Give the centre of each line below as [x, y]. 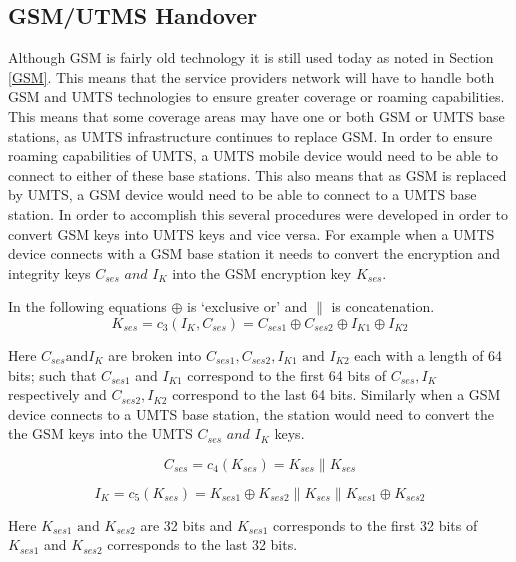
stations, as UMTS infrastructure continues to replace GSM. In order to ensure [250, 135]
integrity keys [49, 272]
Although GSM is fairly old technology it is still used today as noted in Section [251, 57]
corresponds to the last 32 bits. [202, 544]
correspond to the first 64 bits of [287, 374]
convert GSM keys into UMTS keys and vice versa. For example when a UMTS [251, 233]
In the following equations [87, 306]
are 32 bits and [186, 524]
